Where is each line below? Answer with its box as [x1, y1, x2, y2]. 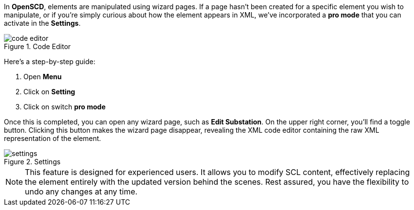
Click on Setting [23, 87, 75, 96]
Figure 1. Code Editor [4, 42, 71, 51]
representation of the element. [4, 134, 101, 142]
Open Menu [23, 72, 62, 81]
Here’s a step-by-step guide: [4, 57, 95, 66]
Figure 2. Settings [4, 157, 61, 166]
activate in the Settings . [4, 19, 81, 27]
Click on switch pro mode [23, 103, 106, 111]
